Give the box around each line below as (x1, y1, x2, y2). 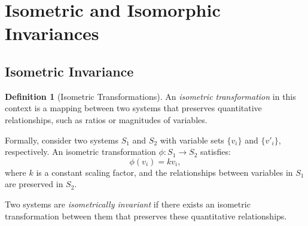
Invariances (5, 21, 99, 45)
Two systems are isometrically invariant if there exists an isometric (5, 197, 251, 210)
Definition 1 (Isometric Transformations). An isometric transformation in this (5, 90, 296, 102)
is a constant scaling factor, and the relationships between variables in (36, 166, 293, 178)
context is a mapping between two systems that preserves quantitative (5, 102, 262, 114)
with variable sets (160, 133, 224, 146)
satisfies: (200, 145, 231, 158)
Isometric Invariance (5, 62, 134, 80)
